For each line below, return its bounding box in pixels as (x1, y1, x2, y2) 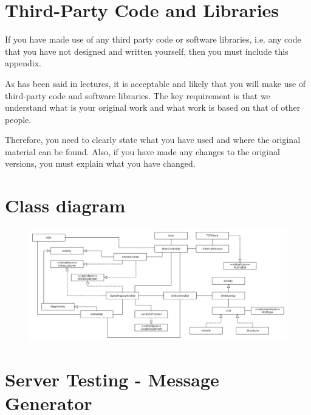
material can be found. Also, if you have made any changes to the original (5, 145, 280, 158)
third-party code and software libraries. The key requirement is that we (5, 89, 270, 102)
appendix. (5, 57, 41, 69)
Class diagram (5, 193, 126, 218)
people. (5, 113, 32, 125)
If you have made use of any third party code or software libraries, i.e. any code (5, 33, 301, 46)
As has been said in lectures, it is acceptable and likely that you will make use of (5, 77, 306, 89)
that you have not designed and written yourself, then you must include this (5, 44, 289, 57)
